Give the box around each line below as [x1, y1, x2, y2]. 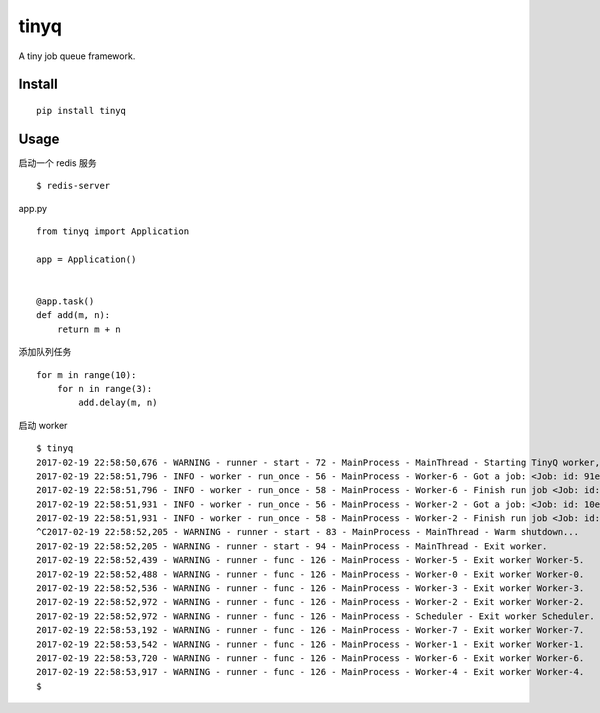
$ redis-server [36, 180, 111, 192]
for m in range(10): [36, 369, 137, 380]
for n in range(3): [56, 383, 153, 394]
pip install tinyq [36, 105, 127, 116]
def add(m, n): [36, 310, 111, 321]
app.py [18, 202, 48, 214]
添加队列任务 [18, 346, 72, 358]
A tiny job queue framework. [18, 50, 136, 62]
